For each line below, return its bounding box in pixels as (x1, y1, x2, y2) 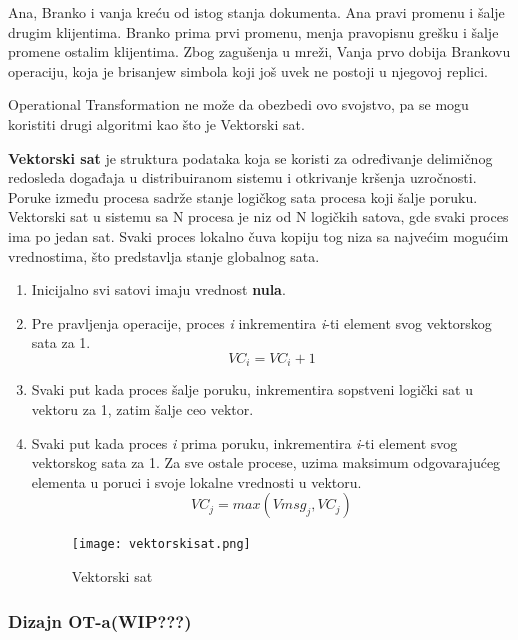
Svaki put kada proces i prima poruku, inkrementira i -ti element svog (31, 432, 458, 453)
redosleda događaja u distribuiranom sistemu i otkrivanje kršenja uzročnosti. (8, 167, 477, 188)
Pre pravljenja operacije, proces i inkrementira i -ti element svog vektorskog (31, 312, 492, 333)
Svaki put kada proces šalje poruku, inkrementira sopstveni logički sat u (31, 379, 473, 400)
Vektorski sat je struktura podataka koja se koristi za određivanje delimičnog (8, 147, 493, 168)
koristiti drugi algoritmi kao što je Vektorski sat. (8, 113, 305, 134)
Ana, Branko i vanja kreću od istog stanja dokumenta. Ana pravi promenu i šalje (8, 2, 505, 22)
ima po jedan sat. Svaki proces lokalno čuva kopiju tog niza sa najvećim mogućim (8, 225, 509, 246)
